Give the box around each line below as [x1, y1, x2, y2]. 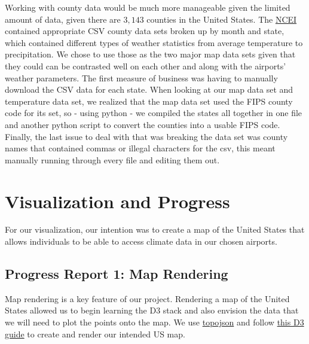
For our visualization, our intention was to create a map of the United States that [5, 223, 305, 236]
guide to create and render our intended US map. [5, 327, 185, 340]
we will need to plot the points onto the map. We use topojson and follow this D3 [5, 316, 304, 328]
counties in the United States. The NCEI [146, 13, 297, 25]
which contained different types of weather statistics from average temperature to [5, 36, 303, 48]
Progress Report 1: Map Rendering [5, 264, 228, 283]
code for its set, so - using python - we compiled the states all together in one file [5, 106, 302, 119]
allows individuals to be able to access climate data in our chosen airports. [5, 235, 277, 248]
